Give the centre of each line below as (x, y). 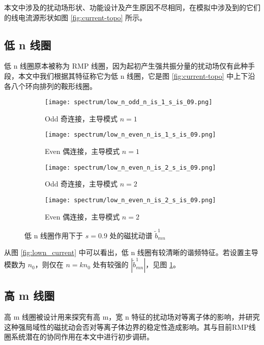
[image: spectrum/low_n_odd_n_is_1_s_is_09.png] (129, 102)
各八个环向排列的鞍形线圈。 (50, 86)
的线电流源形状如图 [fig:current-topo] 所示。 (76, 17)
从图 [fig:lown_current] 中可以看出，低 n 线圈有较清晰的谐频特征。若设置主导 (131, 252)
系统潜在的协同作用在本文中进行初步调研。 (82, 337)
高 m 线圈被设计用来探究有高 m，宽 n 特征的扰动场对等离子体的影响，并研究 (132, 317)
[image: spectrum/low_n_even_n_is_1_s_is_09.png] (130, 135)
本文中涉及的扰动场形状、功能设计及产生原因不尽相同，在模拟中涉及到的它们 (132, 7)
